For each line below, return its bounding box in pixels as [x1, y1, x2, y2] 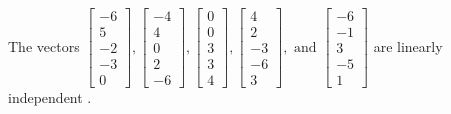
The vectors [8, 35, 80, 56]
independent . [8, 87, 92, 108]
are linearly [373, 35, 443, 56]
